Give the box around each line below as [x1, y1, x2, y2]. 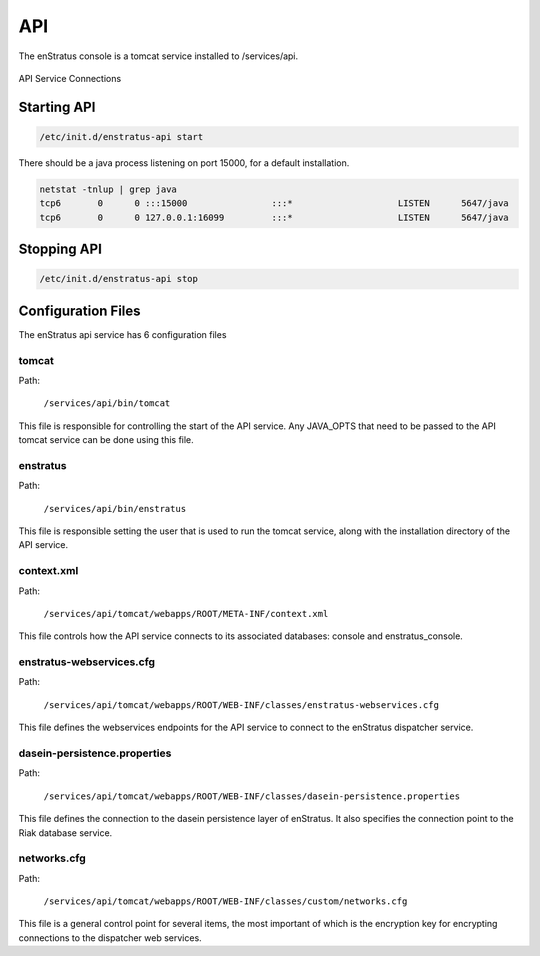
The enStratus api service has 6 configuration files [18, 328, 227, 340]
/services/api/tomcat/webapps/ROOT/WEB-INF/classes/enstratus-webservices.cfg [43, 699, 440, 710]
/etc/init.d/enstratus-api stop [39, 273, 199, 285]
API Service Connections [18, 72, 122, 84]
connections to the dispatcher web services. [18, 931, 202, 944]
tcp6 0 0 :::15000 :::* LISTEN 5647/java [39, 198, 509, 209]
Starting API [18, 98, 96, 115]
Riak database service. [18, 826, 113, 839]
